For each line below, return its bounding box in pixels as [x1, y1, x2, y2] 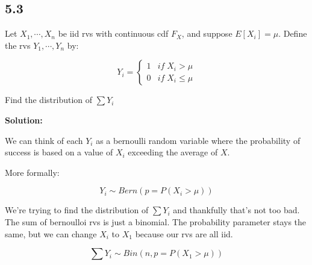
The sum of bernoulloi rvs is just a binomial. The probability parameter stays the [5, 215, 307, 228]
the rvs [5, 39, 31, 51]
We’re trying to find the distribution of [5, 204, 149, 216]
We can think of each [5, 134, 83, 146]
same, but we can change [5, 227, 97, 240]
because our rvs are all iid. [135, 227, 233, 240]
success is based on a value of [5, 146, 113, 158]
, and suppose [181, 27, 232, 40]
